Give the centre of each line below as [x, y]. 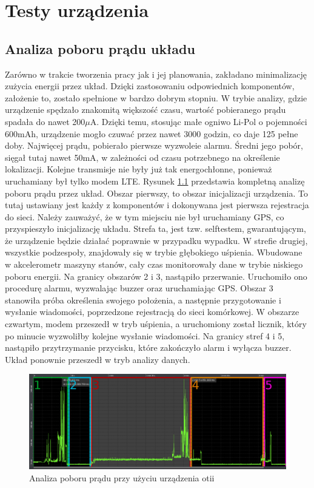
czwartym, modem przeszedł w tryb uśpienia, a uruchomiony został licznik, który [156, 324]
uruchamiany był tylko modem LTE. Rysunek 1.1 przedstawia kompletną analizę [155, 181]
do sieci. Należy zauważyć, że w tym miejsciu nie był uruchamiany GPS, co [145, 216]
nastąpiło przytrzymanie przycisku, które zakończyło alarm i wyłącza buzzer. [148, 347]
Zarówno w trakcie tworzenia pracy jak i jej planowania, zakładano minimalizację [156, 74]
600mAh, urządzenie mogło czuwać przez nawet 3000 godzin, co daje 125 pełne [152, 133]
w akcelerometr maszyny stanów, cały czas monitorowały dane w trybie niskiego [154, 264]
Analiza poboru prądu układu [100, 48]
